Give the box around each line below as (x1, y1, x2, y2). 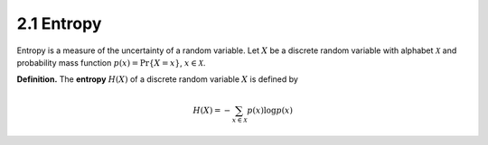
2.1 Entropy (16, 14, 102, 33)
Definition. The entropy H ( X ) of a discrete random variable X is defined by (16, 74, 298, 85)
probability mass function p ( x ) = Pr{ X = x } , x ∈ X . (16, 57, 206, 68)
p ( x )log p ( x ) (247, 104, 294, 115)
